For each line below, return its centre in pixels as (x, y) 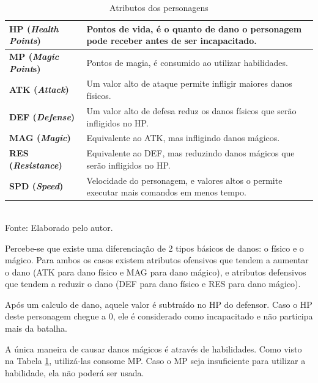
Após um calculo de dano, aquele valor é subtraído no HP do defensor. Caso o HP (159, 304)
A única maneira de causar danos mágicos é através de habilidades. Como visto (153, 348)
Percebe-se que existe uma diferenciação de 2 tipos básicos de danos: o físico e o (154, 248)
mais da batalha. (36, 328)
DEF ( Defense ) (42, 116)
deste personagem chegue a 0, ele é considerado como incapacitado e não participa (159, 316)
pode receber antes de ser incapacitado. (172, 41)
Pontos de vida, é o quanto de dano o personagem (194, 28)
